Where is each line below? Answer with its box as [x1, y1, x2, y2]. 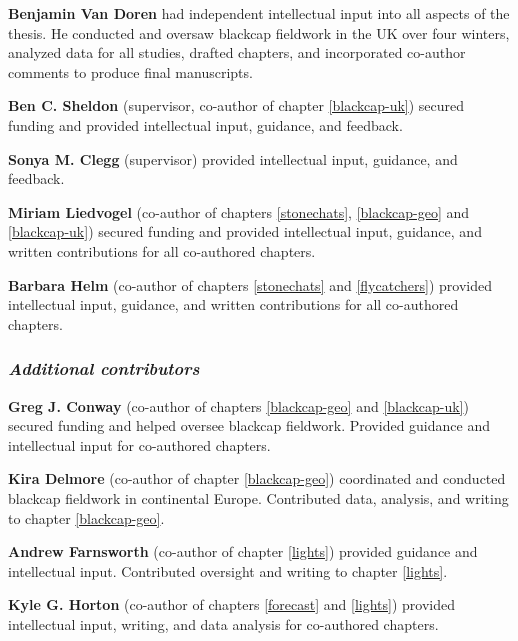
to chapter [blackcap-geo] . [8, 507, 165, 528]
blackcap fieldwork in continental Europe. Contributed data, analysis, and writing [8, 487, 509, 508]
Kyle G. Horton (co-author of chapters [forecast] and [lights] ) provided [8, 594, 456, 615]
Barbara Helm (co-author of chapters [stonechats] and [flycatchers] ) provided [8, 274, 492, 295]
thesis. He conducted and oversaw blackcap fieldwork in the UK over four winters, [8, 22, 510, 43]
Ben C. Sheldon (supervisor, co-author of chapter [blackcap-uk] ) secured [8, 95, 465, 116]
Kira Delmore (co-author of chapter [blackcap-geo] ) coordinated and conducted [8, 468, 506, 489]
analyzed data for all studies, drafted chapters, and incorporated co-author [8, 42, 466, 63]
